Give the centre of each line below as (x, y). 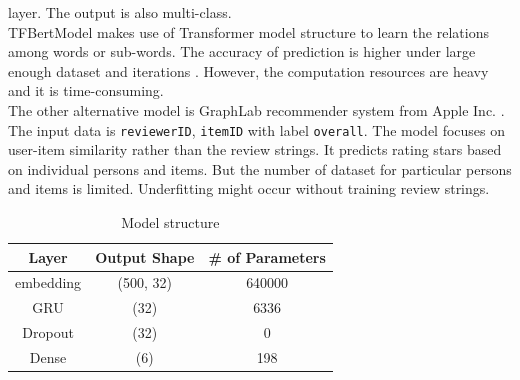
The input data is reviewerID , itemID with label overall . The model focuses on (257, 129)
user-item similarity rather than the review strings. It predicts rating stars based (255, 149)
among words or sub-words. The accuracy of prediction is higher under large (242, 51)
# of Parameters (267, 256)
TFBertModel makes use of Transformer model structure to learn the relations (248, 31)
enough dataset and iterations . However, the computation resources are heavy (248, 70)
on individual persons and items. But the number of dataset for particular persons (260, 168)
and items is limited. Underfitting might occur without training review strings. (249, 188)
